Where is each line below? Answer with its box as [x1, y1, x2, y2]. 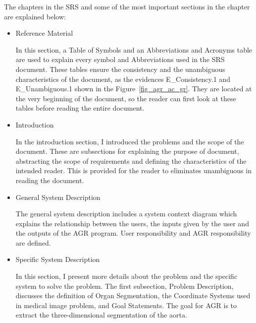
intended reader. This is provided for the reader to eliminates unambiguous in [15, 165, 252, 176]
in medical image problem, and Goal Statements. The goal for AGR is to [15, 300, 237, 310]
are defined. [15, 237, 51, 248]
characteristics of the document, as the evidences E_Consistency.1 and [15, 73, 230, 84]
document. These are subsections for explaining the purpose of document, [15, 146, 239, 156]
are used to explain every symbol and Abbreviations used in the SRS [15, 54, 225, 65]
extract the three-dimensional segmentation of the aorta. [15, 310, 187, 320]
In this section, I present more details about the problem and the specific [15, 271, 238, 281]
